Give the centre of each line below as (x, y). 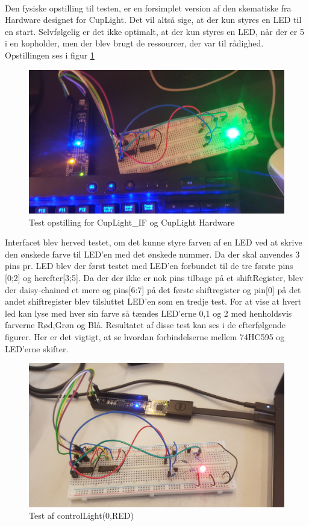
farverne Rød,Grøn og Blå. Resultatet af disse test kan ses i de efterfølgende (145, 325)
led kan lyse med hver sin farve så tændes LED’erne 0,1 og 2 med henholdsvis (148, 313)
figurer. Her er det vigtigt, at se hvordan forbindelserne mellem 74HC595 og (145, 337)
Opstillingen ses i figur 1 (50, 55)
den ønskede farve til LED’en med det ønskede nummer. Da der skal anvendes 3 (152, 254)
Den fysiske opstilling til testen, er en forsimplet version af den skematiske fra (148, 8)
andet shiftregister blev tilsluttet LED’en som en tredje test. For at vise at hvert (153, 301)
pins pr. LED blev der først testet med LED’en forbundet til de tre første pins (149, 266)
